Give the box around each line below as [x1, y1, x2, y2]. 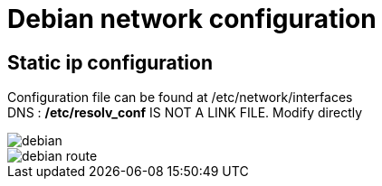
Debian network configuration [7, 4, 377, 34]
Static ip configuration [7, 51, 214, 74]
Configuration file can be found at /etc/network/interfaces [7, 89, 353, 106]
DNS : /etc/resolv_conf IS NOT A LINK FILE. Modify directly [7, 105, 363, 121]
